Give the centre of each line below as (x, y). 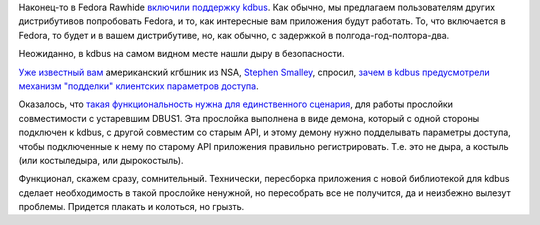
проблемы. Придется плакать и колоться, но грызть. (131, 207)
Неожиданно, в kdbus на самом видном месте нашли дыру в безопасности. (181, 54)
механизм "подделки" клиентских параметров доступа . (138, 86)
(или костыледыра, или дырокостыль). (101, 160)
